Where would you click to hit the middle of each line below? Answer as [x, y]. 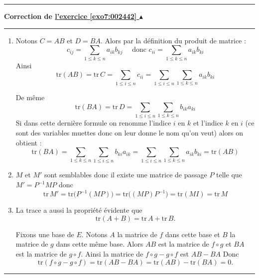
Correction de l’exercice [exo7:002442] [70, 16]
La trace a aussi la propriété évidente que [79, 210]
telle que [229, 175]
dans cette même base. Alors [100, 244]
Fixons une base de [45, 234]
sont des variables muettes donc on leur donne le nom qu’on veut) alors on [129, 132]
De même [30, 97]
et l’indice [208, 123]
